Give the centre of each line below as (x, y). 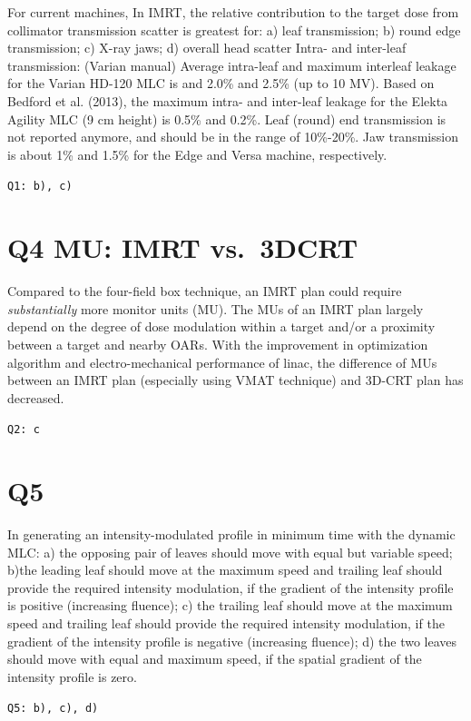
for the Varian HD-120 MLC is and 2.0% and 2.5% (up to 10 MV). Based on (221, 83)
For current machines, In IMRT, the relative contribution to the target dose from (233, 12)
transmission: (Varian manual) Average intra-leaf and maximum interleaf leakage (232, 65)
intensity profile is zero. (72, 676)
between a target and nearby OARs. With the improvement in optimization (218, 344)
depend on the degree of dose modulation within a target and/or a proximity (221, 326)
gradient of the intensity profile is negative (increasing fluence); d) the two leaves (232, 641)
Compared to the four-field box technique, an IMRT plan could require (205, 291)
